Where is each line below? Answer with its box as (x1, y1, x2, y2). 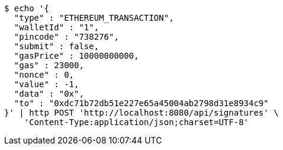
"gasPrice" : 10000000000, (14, 51, 139, 60)
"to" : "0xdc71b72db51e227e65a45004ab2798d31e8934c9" (14, 98, 269, 108)
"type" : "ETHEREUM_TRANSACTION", (14, 13, 174, 23)
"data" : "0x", (14, 89, 84, 98)
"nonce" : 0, (14, 70, 75, 79)
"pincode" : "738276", (14, 32, 119, 42)
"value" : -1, (14, 79, 79, 89)
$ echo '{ (4, 4, 49, 13)
